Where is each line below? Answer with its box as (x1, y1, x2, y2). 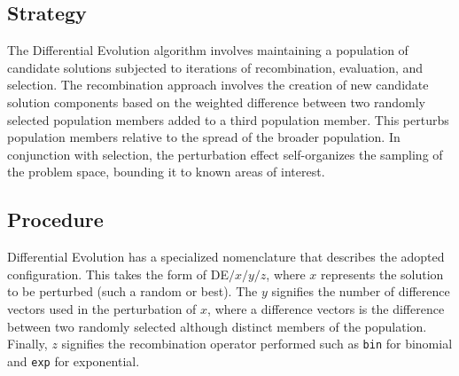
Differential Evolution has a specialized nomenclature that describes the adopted (7, 247, 445, 266)
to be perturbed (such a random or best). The (7, 282, 258, 301)
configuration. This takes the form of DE (7, 264, 229, 283)
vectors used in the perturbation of (7, 299, 197, 317)
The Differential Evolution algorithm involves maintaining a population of (7, 41, 408, 59)
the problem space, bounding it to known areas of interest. (7, 162, 325, 181)
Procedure (7, 206, 104, 233)
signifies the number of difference (271, 282, 450, 301)
